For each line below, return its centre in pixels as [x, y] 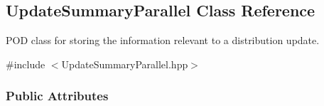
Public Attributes [57, 96]
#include [26, 64]
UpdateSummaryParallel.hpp [125, 64]
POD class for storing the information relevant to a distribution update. [163, 40]
